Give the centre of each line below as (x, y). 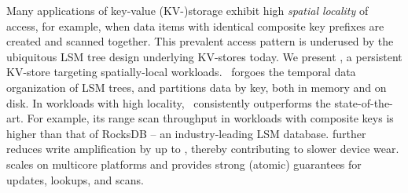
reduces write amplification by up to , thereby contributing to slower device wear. (203, 149)
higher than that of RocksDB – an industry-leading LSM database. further (186, 133)
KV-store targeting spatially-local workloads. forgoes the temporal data (181, 72)
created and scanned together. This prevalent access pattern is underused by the (200, 41)
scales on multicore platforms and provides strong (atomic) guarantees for (184, 164)
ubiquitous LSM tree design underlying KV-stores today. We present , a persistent (204, 56)
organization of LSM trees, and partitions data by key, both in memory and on (197, 87)
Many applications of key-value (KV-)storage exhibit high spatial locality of (187, 10)
